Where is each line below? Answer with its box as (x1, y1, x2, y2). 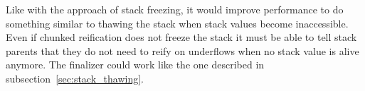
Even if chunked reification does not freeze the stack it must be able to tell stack (6, 30, 357, 44)
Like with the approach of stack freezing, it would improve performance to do (6, 2, 344, 16)
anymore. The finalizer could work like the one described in (6, 57, 265, 72)
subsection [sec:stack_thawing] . (6, 71, 144, 85)
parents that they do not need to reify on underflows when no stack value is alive (6, 43, 359, 58)
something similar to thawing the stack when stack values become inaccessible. (6, 16, 349, 30)
